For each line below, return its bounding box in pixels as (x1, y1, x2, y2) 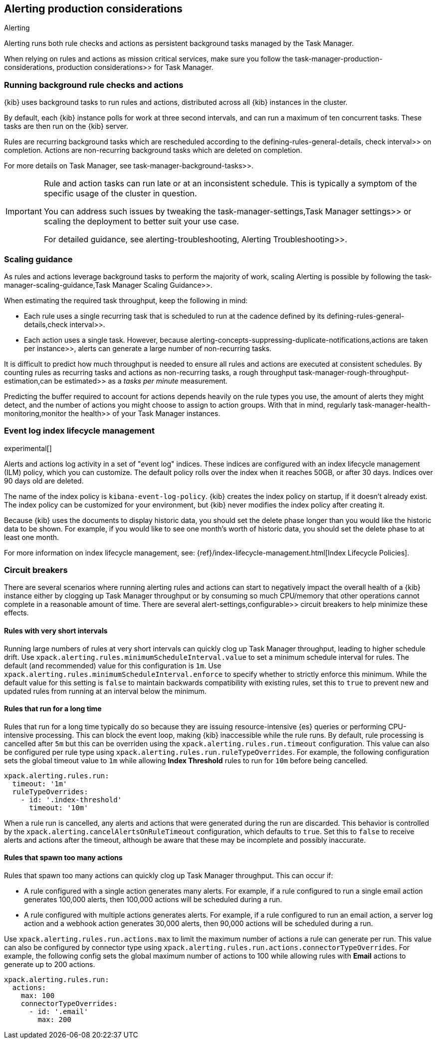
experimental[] (4, 444, 52, 453)
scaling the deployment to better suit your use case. (43, 216, 239, 227)
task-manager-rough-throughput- (298, 368, 410, 377)
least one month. (4, 532, 59, 541)
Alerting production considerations (4, 2, 183, 15)
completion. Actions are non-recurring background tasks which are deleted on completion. (4, 146, 302, 155)
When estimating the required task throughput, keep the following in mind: (4, 296, 248, 305)
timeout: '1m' (12, 779, 67, 788)
